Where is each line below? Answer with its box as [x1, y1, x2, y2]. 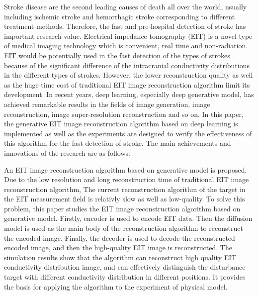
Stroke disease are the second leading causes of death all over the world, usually [4, 1, 247, 11]
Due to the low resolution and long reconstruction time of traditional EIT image [4, 174, 249, 185]
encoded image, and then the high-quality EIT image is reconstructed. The [4, 242, 232, 253]
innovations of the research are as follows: [4, 147, 130, 158]
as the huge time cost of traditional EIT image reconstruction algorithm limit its [4, 79, 250, 90]
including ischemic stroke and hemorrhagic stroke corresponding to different [4, 11, 235, 21]
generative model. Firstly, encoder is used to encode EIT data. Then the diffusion [4, 213, 253, 223]
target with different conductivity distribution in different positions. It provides [4, 272, 246, 282]
